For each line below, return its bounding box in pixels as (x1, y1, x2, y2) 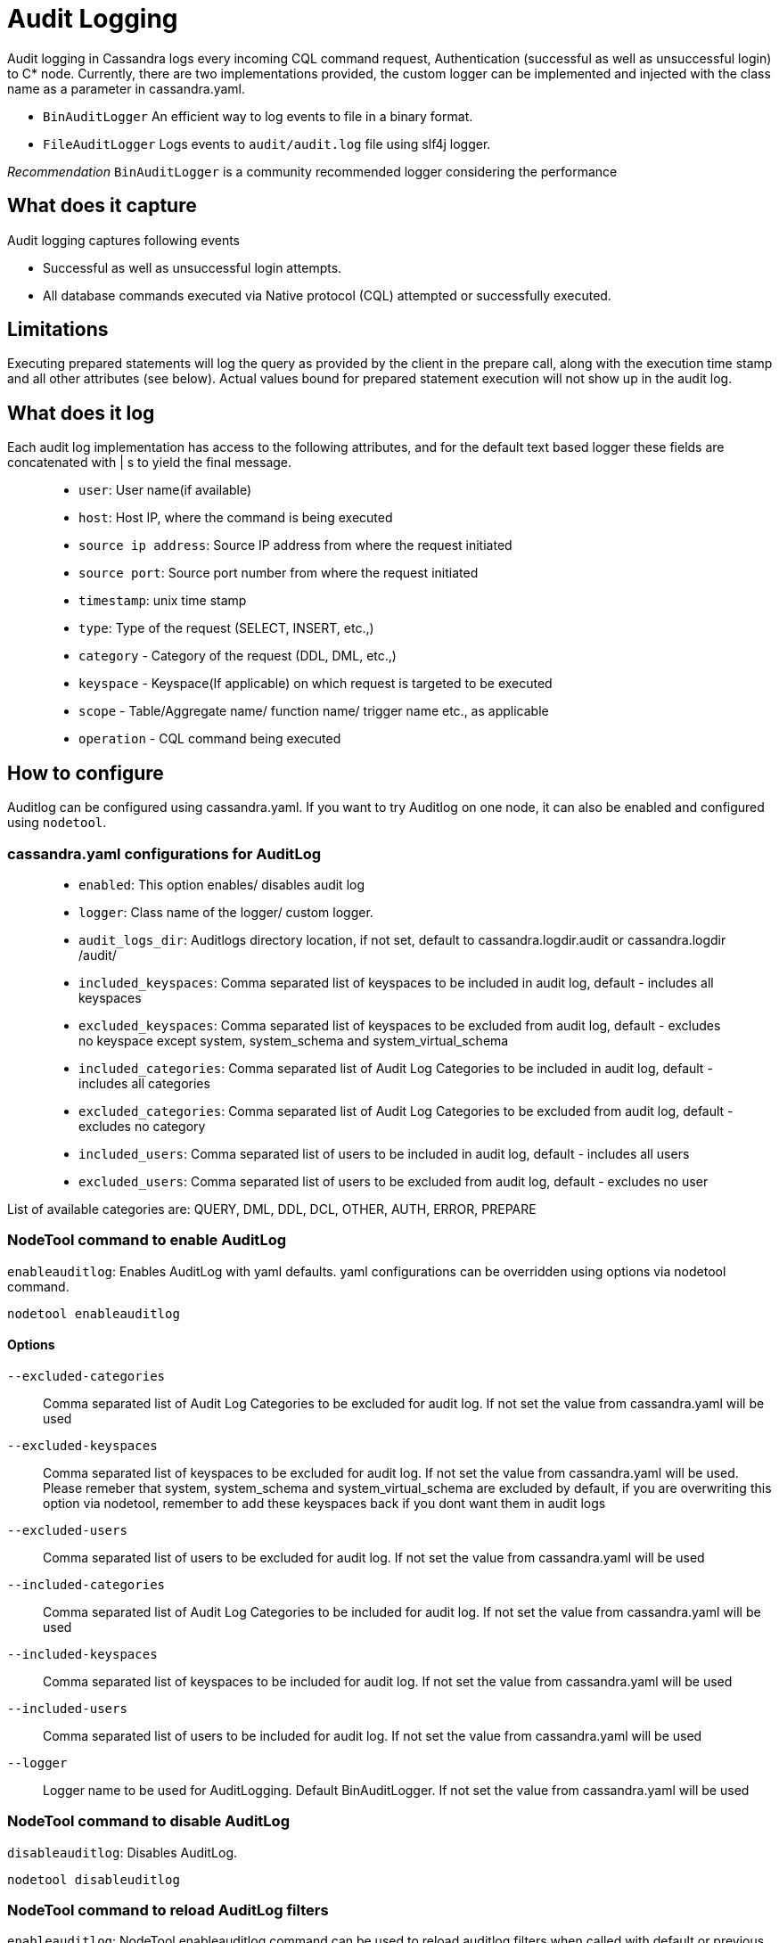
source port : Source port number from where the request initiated (78, 565, 479, 581)
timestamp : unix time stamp (78, 593, 247, 609)
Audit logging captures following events (7, 232, 240, 248)
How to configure (7, 761, 164, 784)
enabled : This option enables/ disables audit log (78, 876, 365, 892)
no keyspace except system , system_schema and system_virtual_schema (78, 1032, 509, 1048)
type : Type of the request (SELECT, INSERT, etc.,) (78, 620, 374, 636)
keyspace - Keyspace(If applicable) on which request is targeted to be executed (78, 676, 553, 692)
